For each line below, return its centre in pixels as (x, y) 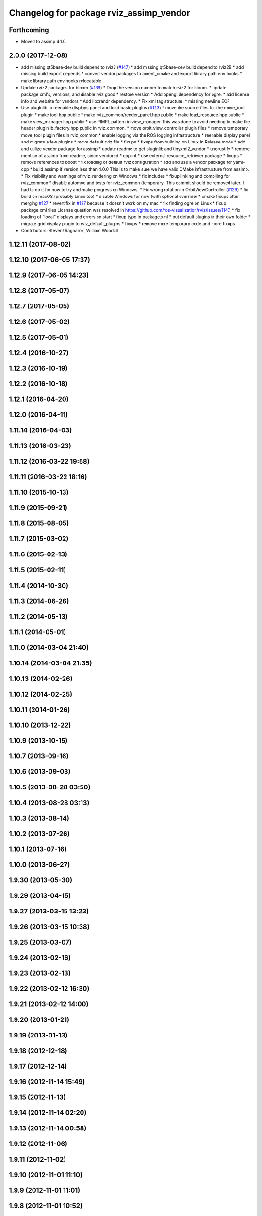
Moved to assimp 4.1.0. (44, 42)
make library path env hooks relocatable (61, 81)
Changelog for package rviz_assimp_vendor (99, 13)
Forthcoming (29, 30)
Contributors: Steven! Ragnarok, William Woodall (70, 231)
